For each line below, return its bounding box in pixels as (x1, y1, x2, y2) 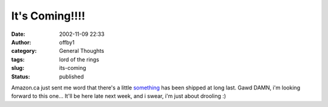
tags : (11, 55, 25, 63)
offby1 (59, 38, 75, 46)
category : (11, 47, 37, 55)
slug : (11, 64, 24, 72)
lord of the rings (59, 55, 100, 63)
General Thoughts (59, 47, 104, 55)
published (59, 73, 84, 80)
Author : (11, 38, 32, 46)
